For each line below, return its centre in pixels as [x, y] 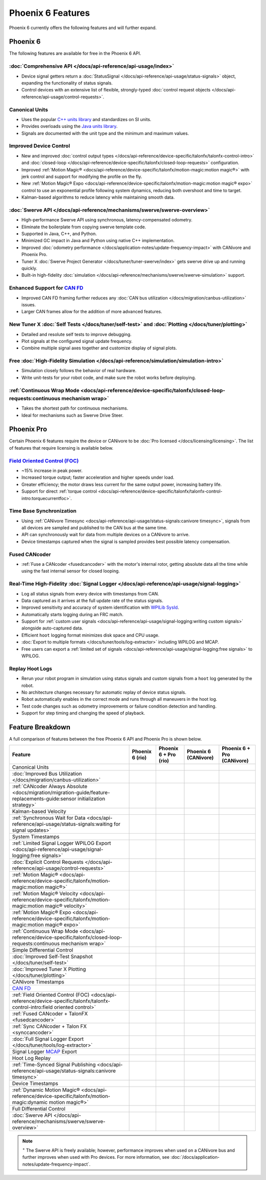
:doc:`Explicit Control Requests [48, 862]
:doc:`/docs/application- [195, 1157]
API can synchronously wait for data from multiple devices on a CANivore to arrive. [105, 535]
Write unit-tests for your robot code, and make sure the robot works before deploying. [109, 378]
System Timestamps [36, 837]
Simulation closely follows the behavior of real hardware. [79, 371]
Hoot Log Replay [32, 1058]
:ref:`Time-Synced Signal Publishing [54, 1065]
